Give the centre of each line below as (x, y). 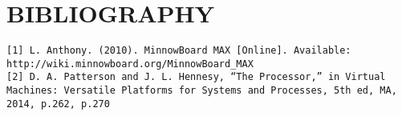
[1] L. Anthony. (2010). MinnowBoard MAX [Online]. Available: (179, 51)
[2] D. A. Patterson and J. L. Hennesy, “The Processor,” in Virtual (196, 77)
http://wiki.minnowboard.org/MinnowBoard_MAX (130, 64)
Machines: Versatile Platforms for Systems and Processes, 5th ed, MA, (202, 91)
